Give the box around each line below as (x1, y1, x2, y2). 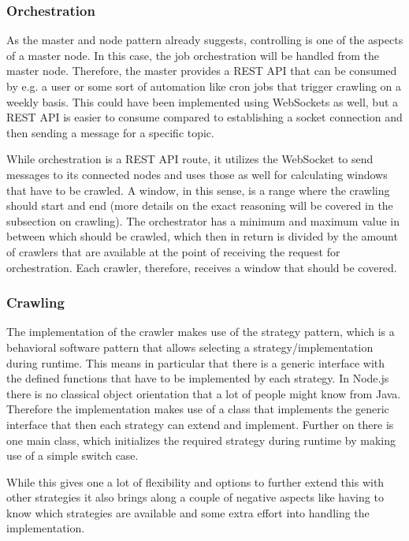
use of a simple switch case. (6, 447, 139, 464)
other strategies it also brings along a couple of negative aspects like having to (6, 489, 384, 506)
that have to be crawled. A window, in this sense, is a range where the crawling (6, 181, 390, 198)
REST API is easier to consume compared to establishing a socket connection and (6, 109, 403, 125)
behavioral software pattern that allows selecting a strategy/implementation (6, 338, 374, 355)
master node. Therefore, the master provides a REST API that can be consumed (6, 62, 397, 79)
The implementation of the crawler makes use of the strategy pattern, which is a (6, 323, 395, 340)
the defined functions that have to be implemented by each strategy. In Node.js (6, 370, 389, 386)
